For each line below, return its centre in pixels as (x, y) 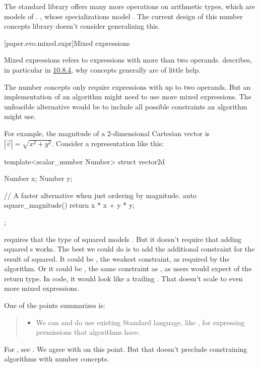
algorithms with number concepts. (57, 359)
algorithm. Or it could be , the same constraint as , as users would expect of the (128, 268)
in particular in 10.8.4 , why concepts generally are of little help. (102, 69)
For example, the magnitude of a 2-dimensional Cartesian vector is (107, 133)
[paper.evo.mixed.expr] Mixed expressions (67, 43)
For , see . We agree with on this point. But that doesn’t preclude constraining (126, 349)
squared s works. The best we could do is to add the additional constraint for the (129, 249)
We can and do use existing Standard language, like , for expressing (140, 322)
